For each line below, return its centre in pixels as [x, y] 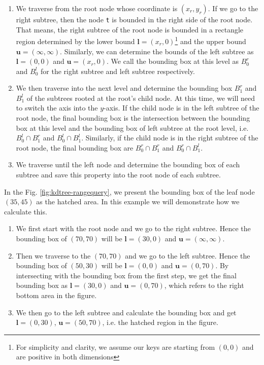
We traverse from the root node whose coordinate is [97, 8]
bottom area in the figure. [56, 295]
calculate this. [26, 211]
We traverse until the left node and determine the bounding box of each [128, 165]
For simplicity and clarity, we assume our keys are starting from [115, 346]
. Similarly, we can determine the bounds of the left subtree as [157, 51]
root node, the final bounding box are [75, 147]
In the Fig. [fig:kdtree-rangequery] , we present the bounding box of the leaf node [129, 191]
